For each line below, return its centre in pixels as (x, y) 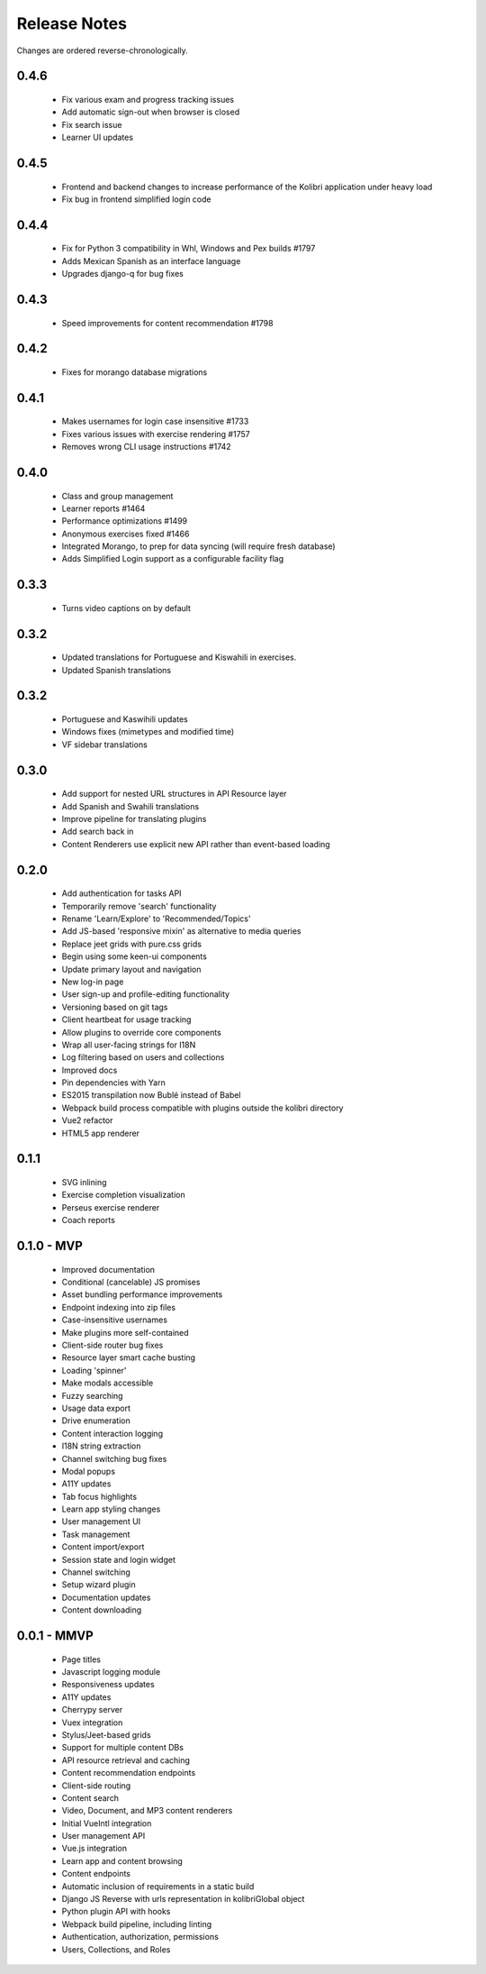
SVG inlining (84, 1183)
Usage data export (96, 1408)
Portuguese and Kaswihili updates (125, 719)
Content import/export (103, 1547)
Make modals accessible (108, 1383)
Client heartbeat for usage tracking (126, 1019)
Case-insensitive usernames (115, 1320)
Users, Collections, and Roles (116, 1949)
